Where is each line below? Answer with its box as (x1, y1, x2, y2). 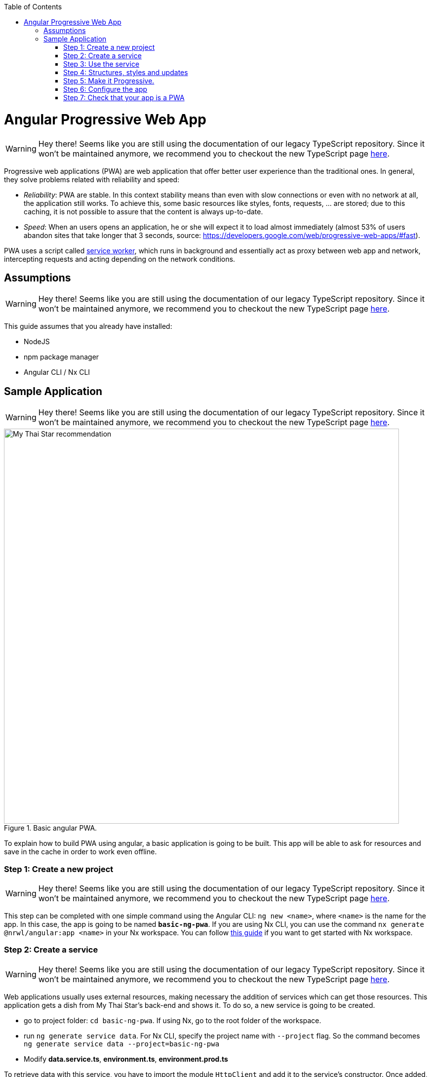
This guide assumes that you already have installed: (4, 322, 172, 331)
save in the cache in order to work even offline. (4, 847, 157, 856)
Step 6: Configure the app (63, 85, 148, 93)
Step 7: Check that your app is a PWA (63, 93, 185, 102)
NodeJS (24, 337, 50, 346)
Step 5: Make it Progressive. (63, 77, 155, 85)
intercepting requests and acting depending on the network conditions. (4, 254, 235, 263)
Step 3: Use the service (63, 60, 140, 68)
